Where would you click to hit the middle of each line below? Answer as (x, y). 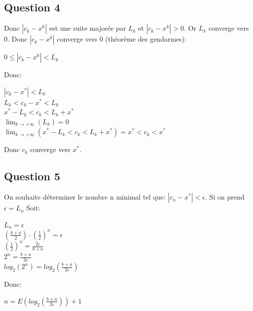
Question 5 (32, 176)
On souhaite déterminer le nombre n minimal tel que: (85, 197)
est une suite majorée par (87, 28)
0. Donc (16, 39)
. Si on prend (225, 197)
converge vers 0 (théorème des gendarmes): (122, 39)
